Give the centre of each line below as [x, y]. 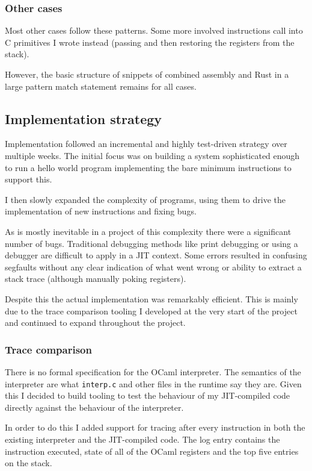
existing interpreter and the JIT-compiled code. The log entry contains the [142, 439]
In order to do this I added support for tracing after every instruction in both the [155, 427]
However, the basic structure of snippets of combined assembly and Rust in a [147, 74]
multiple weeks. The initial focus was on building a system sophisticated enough [152, 155]
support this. [29, 179]
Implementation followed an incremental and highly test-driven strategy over [146, 144]
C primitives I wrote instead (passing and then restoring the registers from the [150, 42]
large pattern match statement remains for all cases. [101, 86]
